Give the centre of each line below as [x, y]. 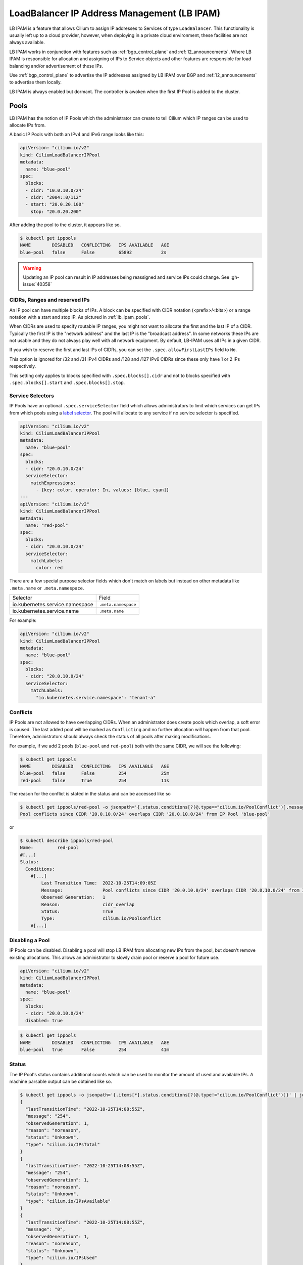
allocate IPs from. [28, 125]
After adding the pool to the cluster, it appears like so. [65, 225]
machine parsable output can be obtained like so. [61, 1082]
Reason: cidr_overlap [88, 904]
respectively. [23, 366]
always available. [27, 43]
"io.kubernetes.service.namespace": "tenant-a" [96, 698]
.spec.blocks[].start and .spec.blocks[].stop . [67, 383]
